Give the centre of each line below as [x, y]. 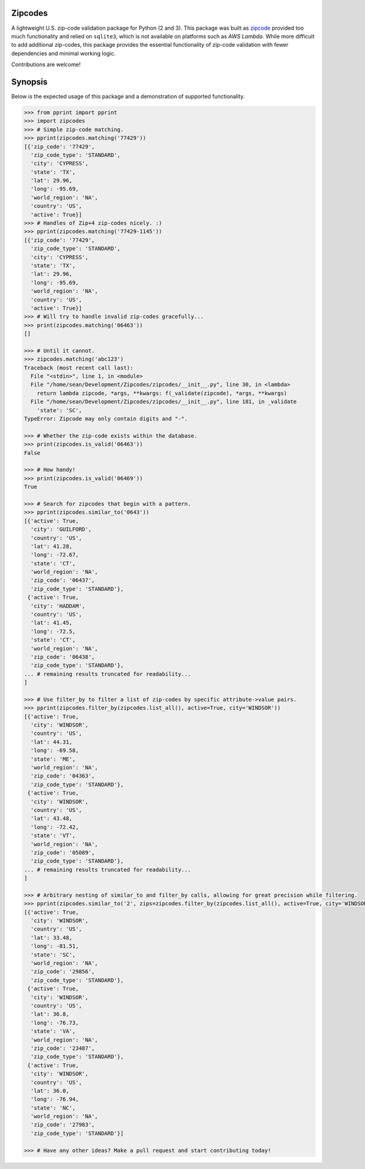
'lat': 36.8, [50, 1014]
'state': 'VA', [53, 1031]
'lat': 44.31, [52, 742]
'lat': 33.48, [52, 937]
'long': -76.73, [55, 1022]
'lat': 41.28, [52, 546]
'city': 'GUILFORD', [61, 529]
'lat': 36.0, [50, 1091]
